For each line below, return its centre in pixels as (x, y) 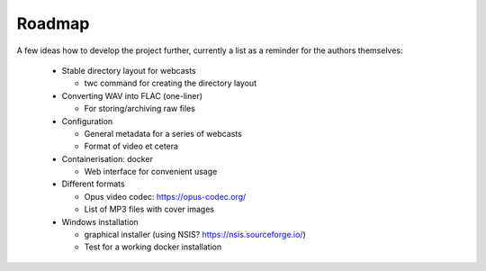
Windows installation (100, 221)
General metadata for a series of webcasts (163, 133)
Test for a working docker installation (153, 247)
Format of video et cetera (131, 146)
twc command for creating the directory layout (170, 83)
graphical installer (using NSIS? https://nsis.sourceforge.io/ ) (195, 235)
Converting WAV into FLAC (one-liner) (132, 95)
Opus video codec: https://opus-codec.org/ (165, 196)
